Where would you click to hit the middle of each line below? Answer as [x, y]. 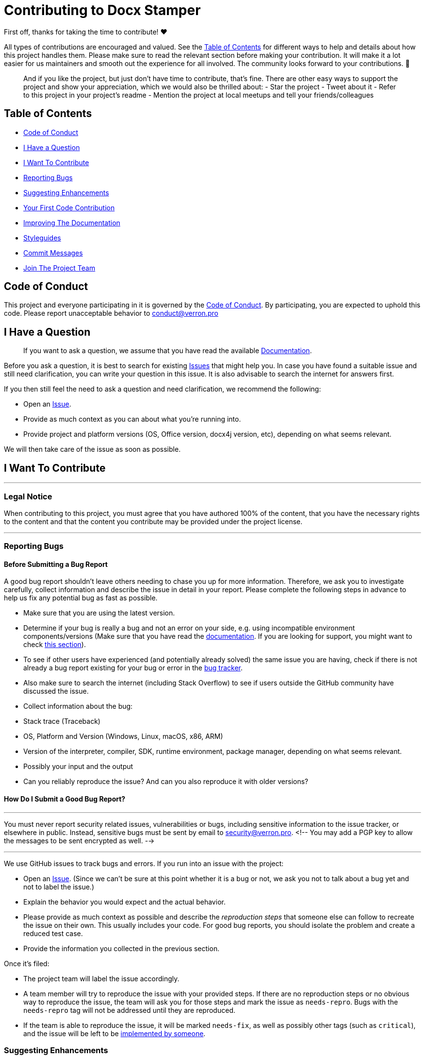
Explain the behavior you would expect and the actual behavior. [124, 902]
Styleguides [42, 238]
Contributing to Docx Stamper [102, 10]
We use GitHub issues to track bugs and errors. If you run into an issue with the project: [144, 863]
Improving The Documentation [72, 222]
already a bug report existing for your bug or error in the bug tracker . [133, 668]
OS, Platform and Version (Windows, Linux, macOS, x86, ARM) [123, 736]
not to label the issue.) [59, 887]
